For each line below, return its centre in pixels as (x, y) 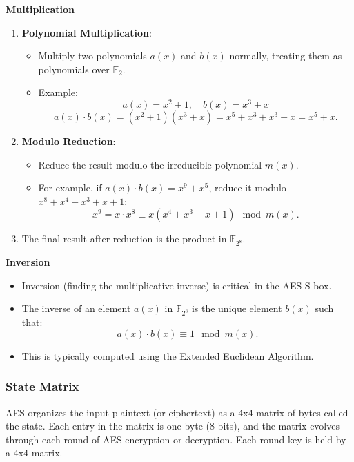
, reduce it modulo (247, 187)
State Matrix (42, 386)
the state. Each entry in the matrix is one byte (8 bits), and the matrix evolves (173, 426)
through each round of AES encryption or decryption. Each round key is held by (176, 439)
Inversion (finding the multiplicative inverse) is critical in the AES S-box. (177, 285)
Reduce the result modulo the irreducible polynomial (150, 164)
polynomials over (74, 69)
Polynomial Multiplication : (87, 32)
